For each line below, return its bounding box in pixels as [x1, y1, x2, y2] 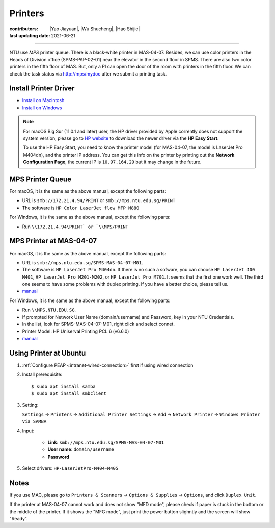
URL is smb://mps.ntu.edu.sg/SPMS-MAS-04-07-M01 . [22, 259, 143, 265]
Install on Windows [22, 105, 62, 111]
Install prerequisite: [22, 371, 63, 378]
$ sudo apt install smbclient [31, 390, 107, 396]
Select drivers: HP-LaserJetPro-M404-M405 [22, 465, 119, 471]
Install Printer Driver [9, 84, 75, 93]
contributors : [9, 26, 38, 32]
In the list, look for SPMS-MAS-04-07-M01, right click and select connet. [22, 321, 175, 328]
